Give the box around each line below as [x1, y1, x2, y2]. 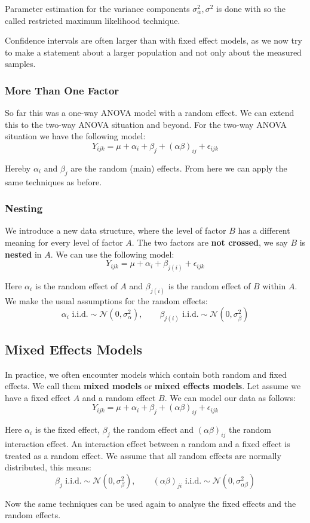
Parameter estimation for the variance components [5, 2, 190, 14]
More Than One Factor [5, 82, 119, 97]
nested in [5, 247, 42, 260]
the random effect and [113, 423, 194, 436]
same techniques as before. [5, 175, 102, 188]
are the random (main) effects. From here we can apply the [70, 161, 287, 174]
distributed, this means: [5, 461, 91, 473]
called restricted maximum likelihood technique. [5, 14, 180, 26]
